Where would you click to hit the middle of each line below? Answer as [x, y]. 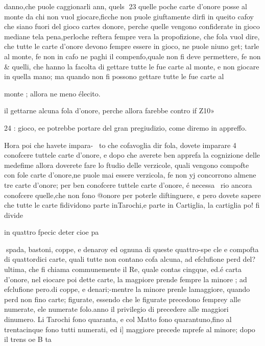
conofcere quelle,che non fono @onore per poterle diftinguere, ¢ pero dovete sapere [132, 195]
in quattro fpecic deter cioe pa [52, 232]
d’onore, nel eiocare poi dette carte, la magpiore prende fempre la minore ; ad [126, 279]
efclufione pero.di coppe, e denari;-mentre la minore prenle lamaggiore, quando [127, 289]
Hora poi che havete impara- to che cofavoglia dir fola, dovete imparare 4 [120, 145]
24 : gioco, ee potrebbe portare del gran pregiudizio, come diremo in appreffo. [126, 127]
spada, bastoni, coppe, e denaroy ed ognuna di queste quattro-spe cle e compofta [132, 249]
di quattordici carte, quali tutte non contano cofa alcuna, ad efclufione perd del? [130, 259]
